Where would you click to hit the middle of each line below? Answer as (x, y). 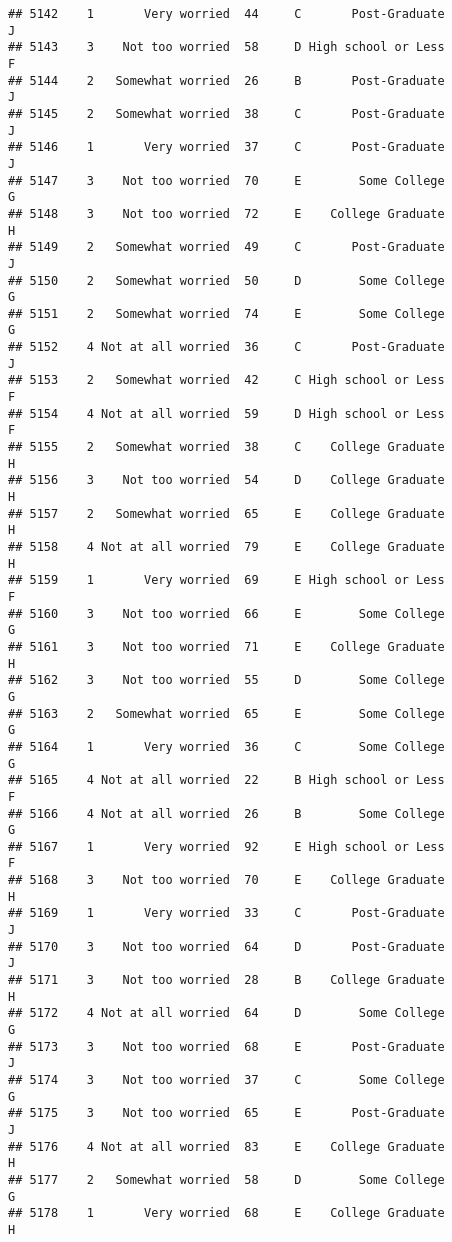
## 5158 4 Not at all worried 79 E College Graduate (226, 547)
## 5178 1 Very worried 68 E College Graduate (226, 1213)
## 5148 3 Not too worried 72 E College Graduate (226, 213)
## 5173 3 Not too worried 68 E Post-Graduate (226, 1046)
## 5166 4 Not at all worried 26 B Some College (226, 813)
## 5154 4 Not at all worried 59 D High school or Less (226, 413)
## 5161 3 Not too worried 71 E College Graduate (226, 646)
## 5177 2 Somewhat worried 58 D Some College (226, 1179)
